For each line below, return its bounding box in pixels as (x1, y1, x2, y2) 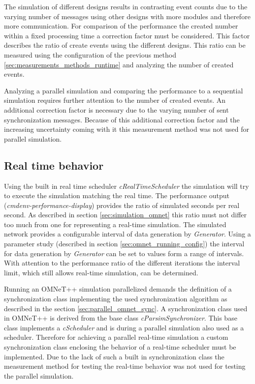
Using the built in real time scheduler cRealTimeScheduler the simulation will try (4, 180, 249, 191)
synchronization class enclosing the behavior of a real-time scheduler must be (4, 342, 236, 352)
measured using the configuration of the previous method (4, 49, 176, 59)
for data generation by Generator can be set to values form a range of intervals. (4, 248, 244, 258)
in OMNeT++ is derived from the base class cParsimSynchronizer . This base (4, 313, 237, 323)
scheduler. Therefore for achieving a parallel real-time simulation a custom (4, 332, 228, 342)
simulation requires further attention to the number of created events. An (4, 95, 226, 105)
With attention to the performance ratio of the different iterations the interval (4, 258, 240, 268)
